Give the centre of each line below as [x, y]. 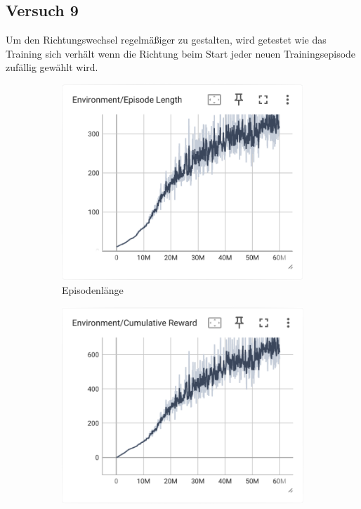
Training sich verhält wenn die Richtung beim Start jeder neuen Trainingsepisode [181, 53]
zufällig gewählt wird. [52, 67]
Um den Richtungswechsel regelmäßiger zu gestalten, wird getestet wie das [166, 40]
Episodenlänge [93, 289]
